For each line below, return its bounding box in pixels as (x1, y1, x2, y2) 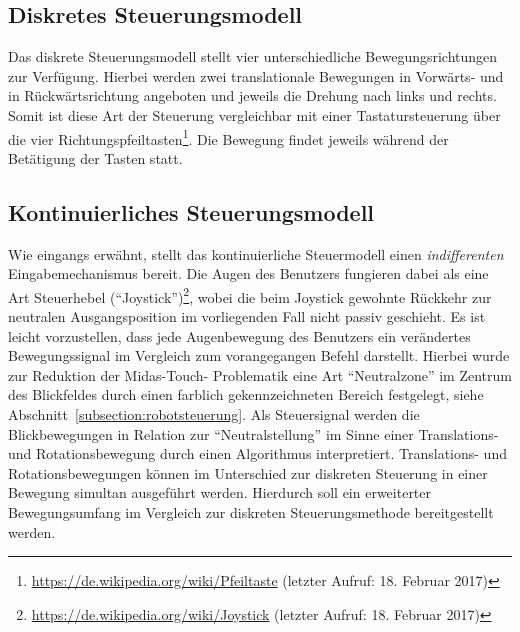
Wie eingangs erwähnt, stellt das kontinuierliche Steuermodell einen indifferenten (8, 243, 504, 264)
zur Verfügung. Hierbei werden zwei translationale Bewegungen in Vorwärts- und (8, 65, 504, 86)
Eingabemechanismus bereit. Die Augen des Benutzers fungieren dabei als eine (8, 263, 489, 284)
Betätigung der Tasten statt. (8, 147, 183, 168)
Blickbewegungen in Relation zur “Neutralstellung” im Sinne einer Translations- (8, 423, 499, 444)
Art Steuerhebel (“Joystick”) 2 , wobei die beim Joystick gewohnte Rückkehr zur (8, 283, 492, 307)
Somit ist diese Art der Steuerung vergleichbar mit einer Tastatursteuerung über (8, 104, 501, 125)
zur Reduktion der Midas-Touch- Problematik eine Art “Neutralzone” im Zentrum (8, 364, 512, 385)
